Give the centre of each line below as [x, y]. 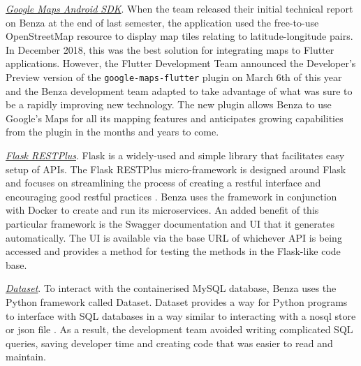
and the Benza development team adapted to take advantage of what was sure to [179, 90]
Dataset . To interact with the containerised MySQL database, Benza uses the [171, 288]
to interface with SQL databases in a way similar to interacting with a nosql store [181, 315]
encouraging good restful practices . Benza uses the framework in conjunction [171, 196]
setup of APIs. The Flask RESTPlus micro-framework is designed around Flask [176, 169]
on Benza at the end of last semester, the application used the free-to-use [162, 22]
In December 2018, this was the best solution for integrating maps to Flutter [170, 49]
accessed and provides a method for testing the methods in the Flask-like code [173, 251]
